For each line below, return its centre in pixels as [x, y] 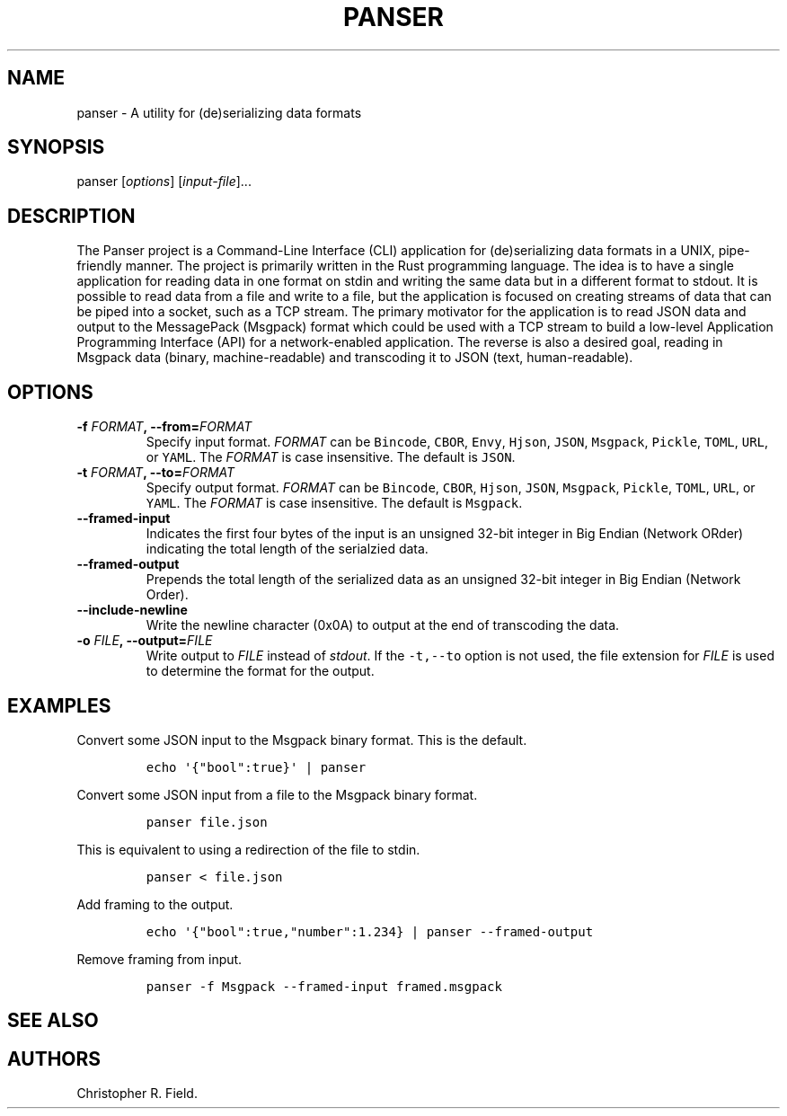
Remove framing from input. [159, 959]
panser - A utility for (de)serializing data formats [219, 112]
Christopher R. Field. [137, 1094]
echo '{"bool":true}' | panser [256, 767]
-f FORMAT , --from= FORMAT [164, 427]
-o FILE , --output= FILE [145, 641]
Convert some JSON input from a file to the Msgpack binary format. [277, 794]
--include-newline [132, 610]
